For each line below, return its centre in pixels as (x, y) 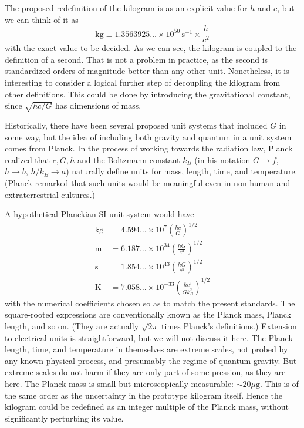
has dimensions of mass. (98, 105)
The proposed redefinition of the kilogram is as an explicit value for (126, 8)
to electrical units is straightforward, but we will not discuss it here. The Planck (149, 337)
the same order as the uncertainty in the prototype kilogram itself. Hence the (143, 395)
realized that (28, 159)
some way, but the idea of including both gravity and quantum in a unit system (148, 137)
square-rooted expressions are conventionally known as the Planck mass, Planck (148, 314)
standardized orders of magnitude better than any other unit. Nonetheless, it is (147, 71)
